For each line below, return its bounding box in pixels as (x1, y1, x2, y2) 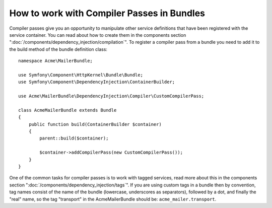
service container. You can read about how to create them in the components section (9, 32, 186, 38)
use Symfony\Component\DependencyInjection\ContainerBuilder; (18, 79, 175, 85)
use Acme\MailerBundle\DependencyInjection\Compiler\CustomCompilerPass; (18, 93, 205, 99)
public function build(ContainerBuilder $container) (28, 121, 162, 127)
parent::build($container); (39, 135, 109, 141)
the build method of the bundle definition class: (9, 46, 108, 52)
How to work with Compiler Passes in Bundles (9, 8, 206, 19)
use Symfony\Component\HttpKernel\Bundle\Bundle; (18, 72, 144, 78)
